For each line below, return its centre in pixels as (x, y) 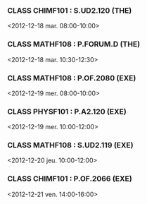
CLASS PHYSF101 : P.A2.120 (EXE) (67, 112)
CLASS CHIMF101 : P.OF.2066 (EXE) (70, 179)
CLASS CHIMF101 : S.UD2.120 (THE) (70, 11)
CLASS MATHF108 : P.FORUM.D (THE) (74, 44)
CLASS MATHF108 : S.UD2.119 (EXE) (70, 145)
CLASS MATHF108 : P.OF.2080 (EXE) (72, 78)
